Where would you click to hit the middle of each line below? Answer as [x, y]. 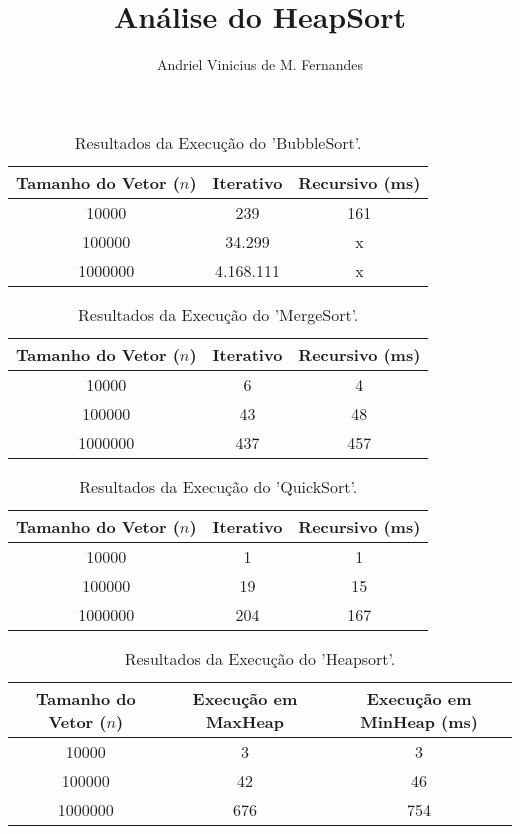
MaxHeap [245, 721]
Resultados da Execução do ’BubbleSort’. [218, 142]
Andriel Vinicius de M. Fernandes [260, 64]
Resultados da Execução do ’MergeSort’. [218, 314]
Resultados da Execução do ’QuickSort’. [218, 486]
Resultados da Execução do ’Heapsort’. [260, 658]
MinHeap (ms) [419, 721]
